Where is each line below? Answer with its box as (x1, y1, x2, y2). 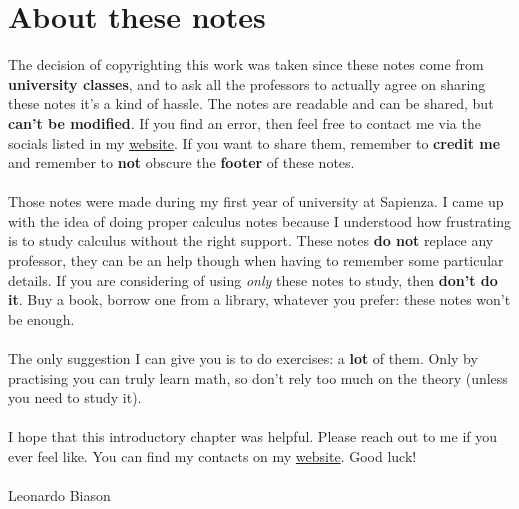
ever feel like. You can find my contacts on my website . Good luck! (8, 446, 417, 466)
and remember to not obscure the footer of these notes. (8, 152, 355, 173)
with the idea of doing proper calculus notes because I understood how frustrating (8, 210, 512, 231)
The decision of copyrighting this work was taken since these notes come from (8, 54, 484, 75)
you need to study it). (8, 387, 142, 408)
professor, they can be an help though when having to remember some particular (8, 250, 504, 271)
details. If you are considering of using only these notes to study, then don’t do (8, 269, 498, 290)
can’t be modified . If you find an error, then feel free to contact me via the (8, 112, 481, 133)
